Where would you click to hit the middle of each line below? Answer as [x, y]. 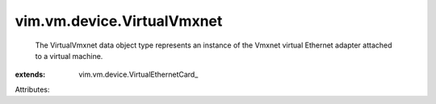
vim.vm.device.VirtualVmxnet [119, 21]
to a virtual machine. [69, 56]
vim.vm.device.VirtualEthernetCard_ [138, 75]
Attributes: [32, 89]
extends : [30, 75]
